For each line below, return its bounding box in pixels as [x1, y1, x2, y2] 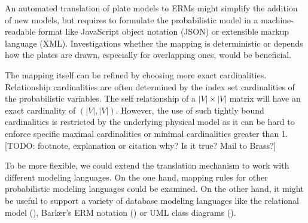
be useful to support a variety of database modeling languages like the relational [5, 194, 299, 206]
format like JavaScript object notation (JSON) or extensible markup [38, 25, 289, 38]
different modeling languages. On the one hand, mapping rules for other [5, 170, 268, 183]
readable [5, 25, 36, 38]
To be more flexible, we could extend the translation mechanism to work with [5, 159, 289, 172]
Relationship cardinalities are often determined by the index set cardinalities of [5, 80, 295, 93]
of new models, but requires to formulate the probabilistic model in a [5, 13, 258, 26]
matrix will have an [229, 92, 301, 105]
